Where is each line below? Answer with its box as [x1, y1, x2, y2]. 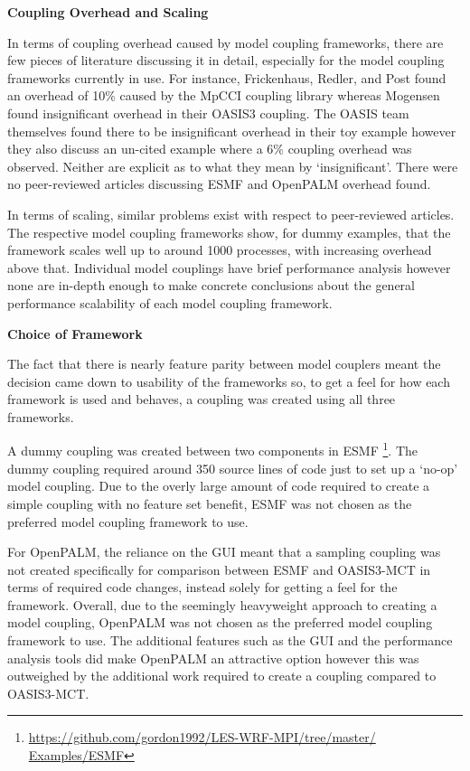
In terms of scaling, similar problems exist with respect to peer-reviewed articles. [7, 204, 455, 223]
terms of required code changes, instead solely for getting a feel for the [7, 578, 398, 597]
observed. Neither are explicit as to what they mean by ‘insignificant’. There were [7, 156, 458, 175]
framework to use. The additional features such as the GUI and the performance [7, 631, 453, 650]
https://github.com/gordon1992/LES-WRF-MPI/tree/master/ [28, 728, 376, 747]
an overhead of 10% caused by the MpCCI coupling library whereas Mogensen [7, 86, 440, 105]
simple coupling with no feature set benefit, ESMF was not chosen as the [7, 494, 412, 512]
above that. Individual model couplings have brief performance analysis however [7, 258, 451, 277]
